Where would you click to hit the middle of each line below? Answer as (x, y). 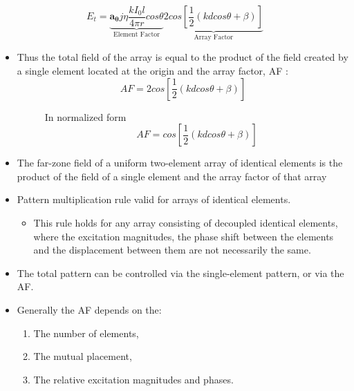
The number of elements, (86, 333)
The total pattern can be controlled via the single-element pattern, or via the (180, 273)
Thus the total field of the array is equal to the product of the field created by (183, 57)
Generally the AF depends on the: (89, 309)
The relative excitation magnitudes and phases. (133, 379)
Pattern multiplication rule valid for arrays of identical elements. (154, 199)
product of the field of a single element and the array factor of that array (172, 176)
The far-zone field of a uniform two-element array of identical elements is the (180, 163)
